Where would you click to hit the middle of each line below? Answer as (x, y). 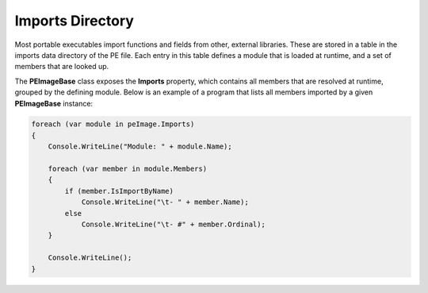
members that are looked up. (62, 67)
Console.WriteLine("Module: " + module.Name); (140, 146)
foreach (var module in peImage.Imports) (113, 124)
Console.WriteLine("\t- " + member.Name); (165, 202)
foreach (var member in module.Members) (128, 169)
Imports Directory (75, 21)
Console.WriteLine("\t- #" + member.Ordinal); (173, 224)
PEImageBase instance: (54, 103)
